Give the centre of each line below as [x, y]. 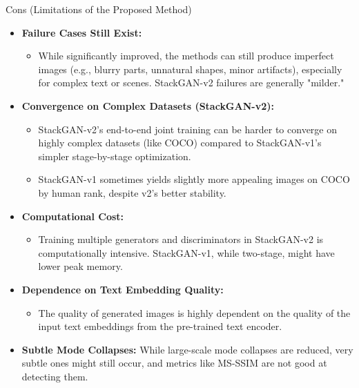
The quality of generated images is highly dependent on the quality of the [194, 312]
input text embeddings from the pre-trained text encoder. [160, 326]
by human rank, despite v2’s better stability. [132, 192]
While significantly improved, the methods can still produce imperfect [186, 56]
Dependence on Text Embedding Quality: [123, 289]
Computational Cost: [73, 216]
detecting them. [55, 376]
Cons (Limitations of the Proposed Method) [99, 9]
